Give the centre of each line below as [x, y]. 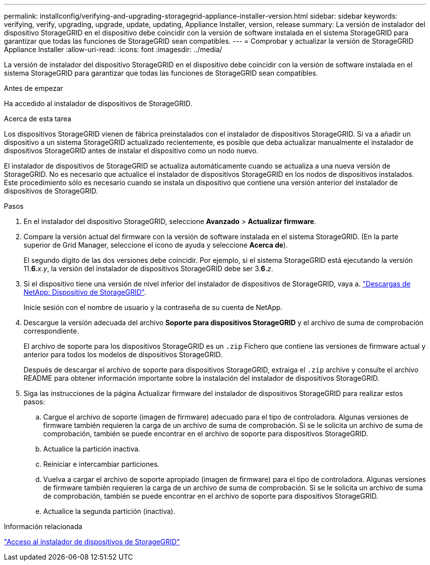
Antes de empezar [34, 88]
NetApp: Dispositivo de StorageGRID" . [85, 292]
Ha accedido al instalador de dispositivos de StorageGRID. [98, 103]
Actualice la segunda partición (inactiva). [109, 511]
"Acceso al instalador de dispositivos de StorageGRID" [92, 542]
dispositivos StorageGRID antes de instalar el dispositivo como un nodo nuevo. [131, 151]
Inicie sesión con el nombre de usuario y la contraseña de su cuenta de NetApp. [153, 307]
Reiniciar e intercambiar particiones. [101, 464]
